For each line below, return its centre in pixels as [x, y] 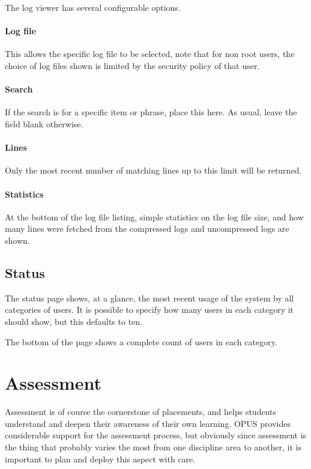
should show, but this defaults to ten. [74, 321]
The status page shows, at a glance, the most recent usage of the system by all [149, 298]
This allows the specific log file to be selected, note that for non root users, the [150, 54]
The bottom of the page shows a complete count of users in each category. [141, 341]
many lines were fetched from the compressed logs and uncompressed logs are [147, 228]
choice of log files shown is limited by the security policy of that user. [132, 65]
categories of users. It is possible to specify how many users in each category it [149, 310]
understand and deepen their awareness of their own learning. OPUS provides [148, 423]
